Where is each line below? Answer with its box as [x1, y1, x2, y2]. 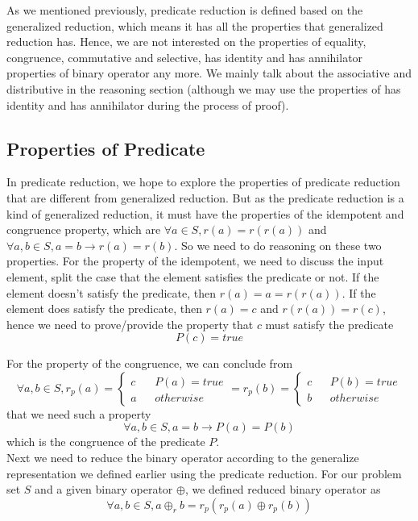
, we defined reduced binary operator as [184, 481, 381, 498]
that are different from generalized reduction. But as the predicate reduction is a [6, 189, 404, 206]
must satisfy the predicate [265, 315, 394, 332]
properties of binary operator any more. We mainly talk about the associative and [6, 65, 412, 81]
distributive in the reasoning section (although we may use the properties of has [6, 80, 401, 97]
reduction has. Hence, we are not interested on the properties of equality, [6, 33, 366, 50]
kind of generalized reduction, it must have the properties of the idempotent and [6, 205, 404, 222]
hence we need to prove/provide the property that [6, 315, 254, 332]
